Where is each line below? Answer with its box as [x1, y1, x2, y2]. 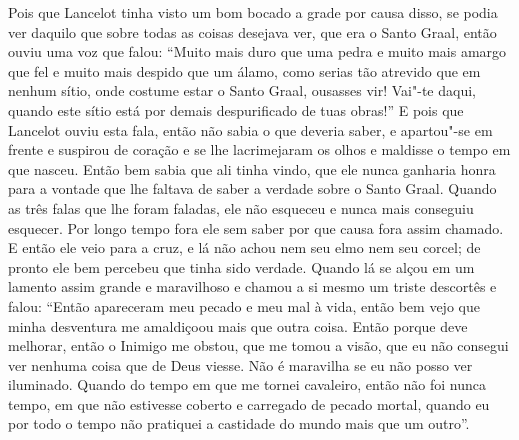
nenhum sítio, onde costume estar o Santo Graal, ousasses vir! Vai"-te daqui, [8, 80, 476, 101]
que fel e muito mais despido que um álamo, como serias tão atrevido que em [8, 60, 481, 81]
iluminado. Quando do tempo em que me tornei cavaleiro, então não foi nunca [8, 374, 487, 395]
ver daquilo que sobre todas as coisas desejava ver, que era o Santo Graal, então [8, 21, 497, 42]
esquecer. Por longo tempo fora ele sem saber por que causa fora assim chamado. [8, 217, 504, 238]
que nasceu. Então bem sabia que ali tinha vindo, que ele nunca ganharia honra [8, 158, 496, 179]
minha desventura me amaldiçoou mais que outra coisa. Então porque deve [8, 315, 468, 336]
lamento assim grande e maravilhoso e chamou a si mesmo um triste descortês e [8, 276, 497, 297]
